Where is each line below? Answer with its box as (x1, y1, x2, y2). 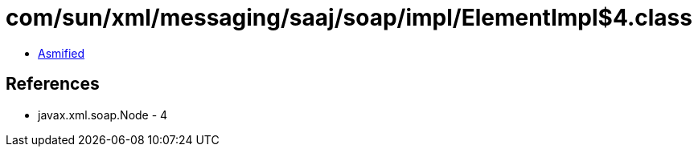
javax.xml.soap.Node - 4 (38, 107, 168, 122)
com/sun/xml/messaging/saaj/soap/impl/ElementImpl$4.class (6, 4, 692, 31)
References (6, 74, 100, 95)
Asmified (38, 46, 85, 60)
